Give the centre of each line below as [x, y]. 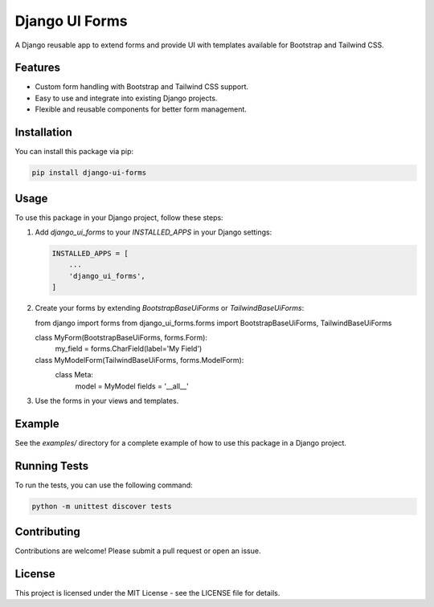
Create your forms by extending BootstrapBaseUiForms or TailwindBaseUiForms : [170, 308]
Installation [43, 132]
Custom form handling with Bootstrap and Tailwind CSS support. [142, 87]
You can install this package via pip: [74, 152]
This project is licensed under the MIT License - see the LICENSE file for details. [147, 593]
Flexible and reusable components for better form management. [141, 109]
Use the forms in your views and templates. [107, 401]
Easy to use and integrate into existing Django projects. [126, 98]
